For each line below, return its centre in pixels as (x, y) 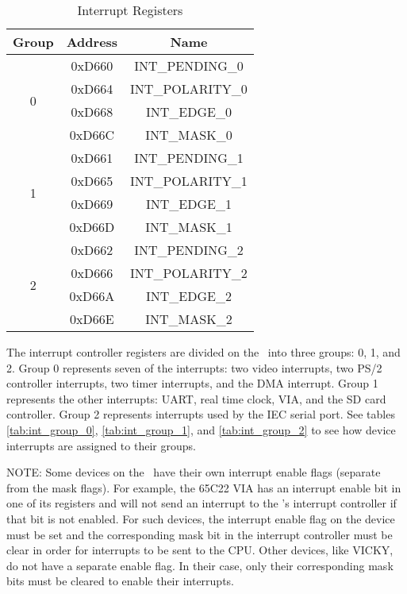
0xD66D (92, 227)
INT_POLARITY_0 (189, 89)
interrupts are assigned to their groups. (101, 445)
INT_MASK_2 (189, 319)
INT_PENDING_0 (189, 66)
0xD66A (92, 296)
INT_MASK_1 (189, 227)
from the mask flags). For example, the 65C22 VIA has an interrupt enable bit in (204, 487)
